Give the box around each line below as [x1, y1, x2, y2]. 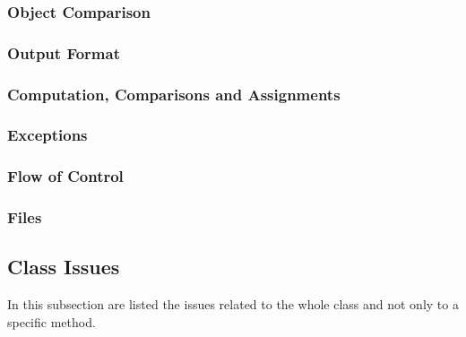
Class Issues [7, 253, 120, 281]
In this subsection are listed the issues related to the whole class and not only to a [7, 295, 459, 314]
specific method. [7, 312, 96, 331]
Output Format [7, 41, 120, 64]
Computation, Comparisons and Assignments [7, 82, 341, 105]
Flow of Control [7, 165, 124, 187]
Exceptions [7, 124, 88, 146]
